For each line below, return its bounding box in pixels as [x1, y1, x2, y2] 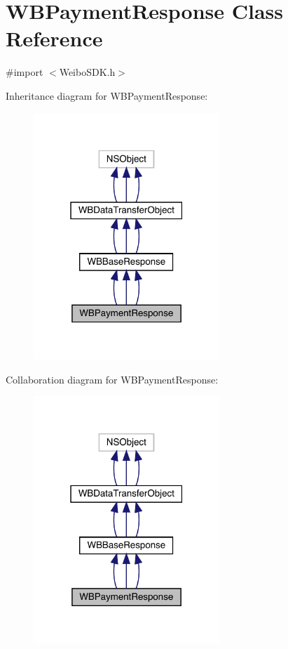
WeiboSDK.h [59, 65, 116, 79]
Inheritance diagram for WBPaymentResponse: [6, 88, 208, 103]
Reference [6, 24, 103, 53]
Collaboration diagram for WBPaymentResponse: [6, 372, 219, 386]
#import [6, 65, 43, 79]
